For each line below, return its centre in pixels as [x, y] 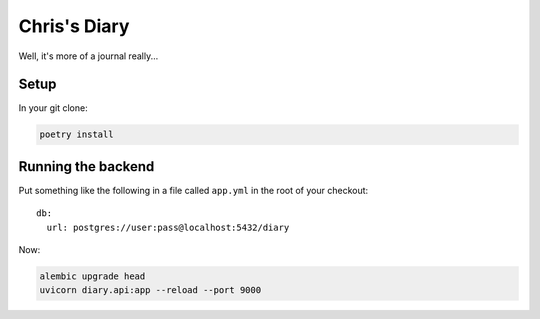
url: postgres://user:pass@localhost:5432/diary [168, 227]
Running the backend [86, 166]
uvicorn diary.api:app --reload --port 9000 [150, 290]
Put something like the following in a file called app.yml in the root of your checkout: [193, 190]
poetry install [76, 134]
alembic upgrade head [92, 276]
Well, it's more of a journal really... [88, 56]
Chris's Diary [74, 26]
